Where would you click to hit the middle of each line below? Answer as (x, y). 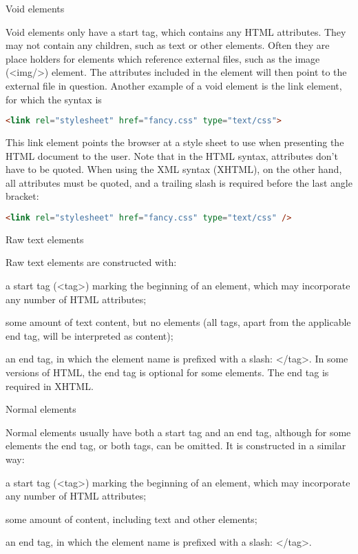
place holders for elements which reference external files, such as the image (163, 58)
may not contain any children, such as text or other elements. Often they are (168, 45)
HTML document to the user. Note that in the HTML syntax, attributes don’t (172, 155)
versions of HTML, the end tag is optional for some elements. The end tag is (167, 372)
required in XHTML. (50, 386)
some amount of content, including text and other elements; (131, 519)
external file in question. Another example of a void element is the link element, (174, 85)
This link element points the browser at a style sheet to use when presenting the (175, 142)
